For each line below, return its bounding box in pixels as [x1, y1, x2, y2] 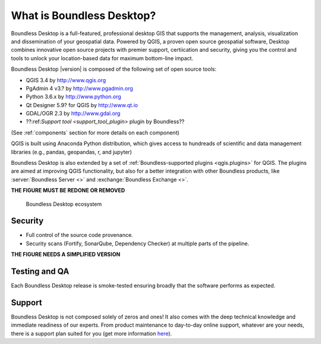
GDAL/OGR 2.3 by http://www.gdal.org [26, 110, 121, 117]
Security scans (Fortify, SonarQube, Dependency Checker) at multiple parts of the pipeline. [26, 240, 250, 247]
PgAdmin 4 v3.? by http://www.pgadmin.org [26, 85, 133, 92]
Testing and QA [11, 267, 70, 277]
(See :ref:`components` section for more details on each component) [11, 129, 180, 136]
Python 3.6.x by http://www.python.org [26, 93, 121, 101]
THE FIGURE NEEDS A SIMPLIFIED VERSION [11, 251, 121, 258]
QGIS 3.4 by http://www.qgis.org [26, 76, 106, 83]
